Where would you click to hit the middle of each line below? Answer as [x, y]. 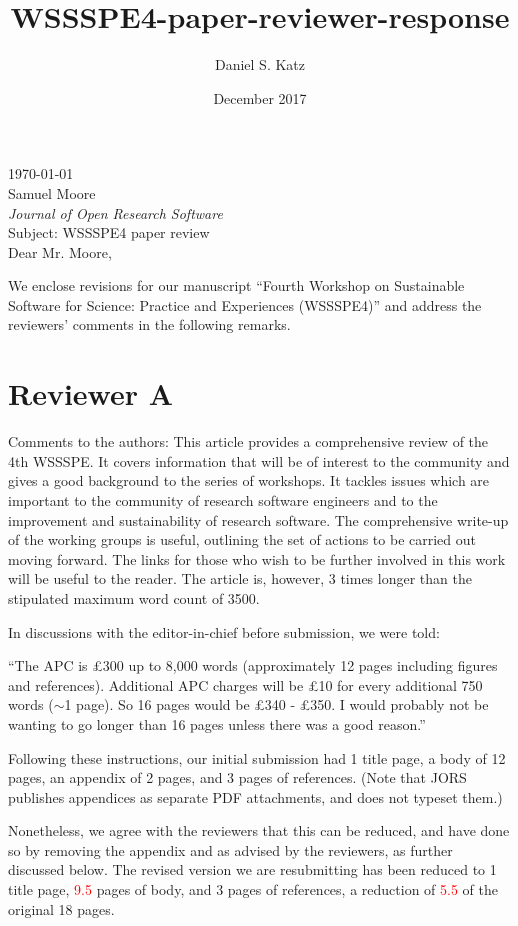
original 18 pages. [61, 908]
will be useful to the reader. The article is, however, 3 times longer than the [240, 578]
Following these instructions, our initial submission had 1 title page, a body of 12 [257, 757]
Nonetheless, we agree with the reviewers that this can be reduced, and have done [259, 830]
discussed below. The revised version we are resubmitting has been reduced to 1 [252, 869]
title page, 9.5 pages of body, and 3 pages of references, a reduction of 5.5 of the [253, 889]
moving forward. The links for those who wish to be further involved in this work [257, 558]
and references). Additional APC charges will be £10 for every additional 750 [245, 684]
